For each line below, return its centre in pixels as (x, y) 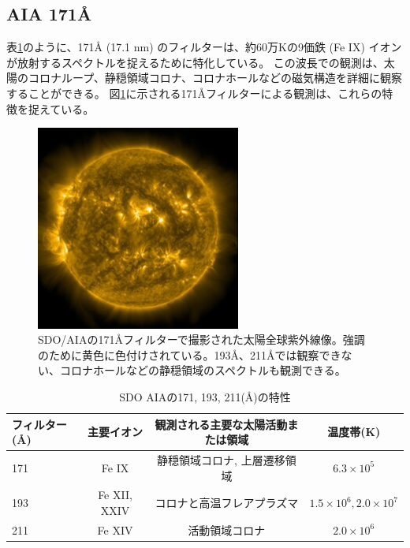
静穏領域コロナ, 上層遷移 (221, 459)
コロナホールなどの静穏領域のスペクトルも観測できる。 (203, 370)
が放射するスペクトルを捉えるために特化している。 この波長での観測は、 (195, 62)
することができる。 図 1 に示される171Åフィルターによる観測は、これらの (194, 93)
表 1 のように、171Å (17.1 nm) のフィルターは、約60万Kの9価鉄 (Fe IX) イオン (204, 47)
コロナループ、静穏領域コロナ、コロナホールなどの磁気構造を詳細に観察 (215, 78)
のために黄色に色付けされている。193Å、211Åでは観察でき (190, 354)
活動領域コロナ (227, 529)
